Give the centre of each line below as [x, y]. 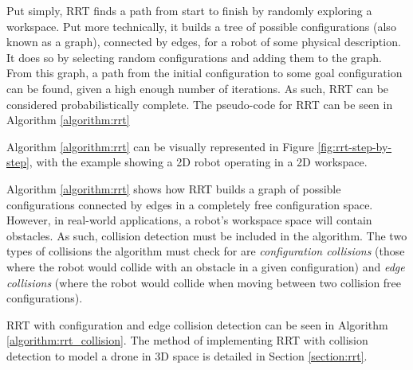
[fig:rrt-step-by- [355, 146]
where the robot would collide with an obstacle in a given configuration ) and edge [206, 266]
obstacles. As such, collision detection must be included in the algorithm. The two [207, 235]
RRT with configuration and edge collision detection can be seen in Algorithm [197, 324]
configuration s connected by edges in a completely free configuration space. [190, 204]
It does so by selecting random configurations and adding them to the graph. [195, 57]
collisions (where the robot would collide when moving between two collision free [204, 282]
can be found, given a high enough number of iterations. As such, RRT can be [198, 88]
